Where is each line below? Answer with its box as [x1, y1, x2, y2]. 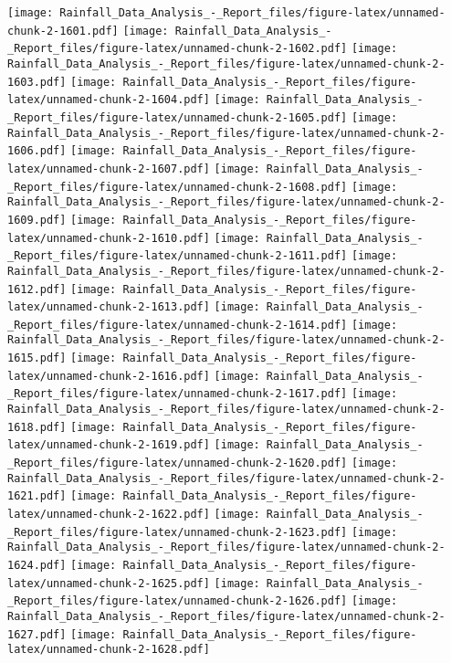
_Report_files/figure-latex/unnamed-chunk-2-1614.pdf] [7, 318, 348, 331]
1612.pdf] [7, 282, 67, 296]
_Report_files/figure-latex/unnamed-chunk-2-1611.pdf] [7, 249, 348, 263]
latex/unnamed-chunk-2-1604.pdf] [7, 93, 210, 107]
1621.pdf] [7, 489, 67, 503]
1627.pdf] [7, 627, 67, 641]
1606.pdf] [7, 144, 67, 158]
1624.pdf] [7, 559, 67, 572]
